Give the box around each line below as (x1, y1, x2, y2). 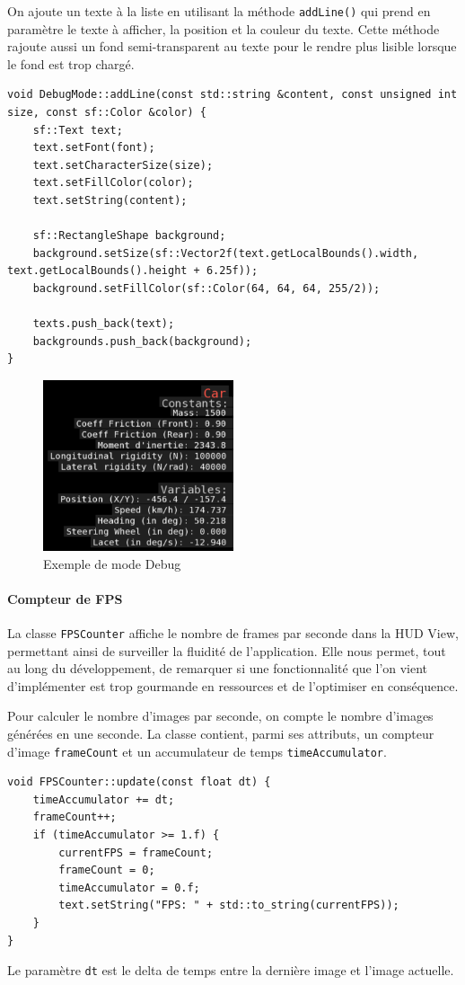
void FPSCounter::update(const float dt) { (7, 776, 271, 789)
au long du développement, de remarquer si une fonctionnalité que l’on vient (7, 659, 428, 678)
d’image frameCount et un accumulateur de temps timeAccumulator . (7, 741, 387, 760)
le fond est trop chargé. (7, 54, 135, 73)
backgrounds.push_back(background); (32, 334, 252, 348)
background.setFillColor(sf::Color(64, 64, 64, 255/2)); (32, 281, 381, 295)
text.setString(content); (32, 194, 188, 207)
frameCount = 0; (58, 864, 155, 877)
